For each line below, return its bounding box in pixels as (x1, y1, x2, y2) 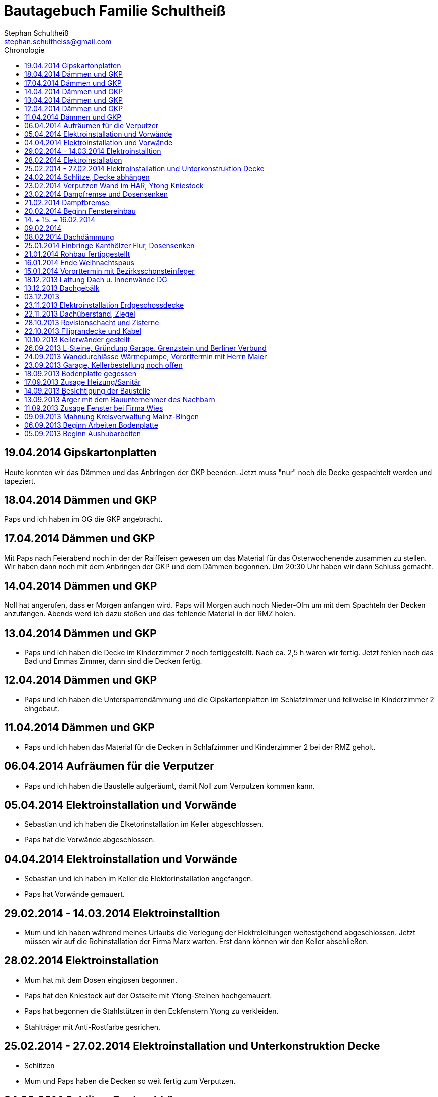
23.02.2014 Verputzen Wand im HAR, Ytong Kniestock (24, 181, 204, 190)
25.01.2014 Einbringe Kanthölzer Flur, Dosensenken (24, 241, 195, 250)
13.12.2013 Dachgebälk (24, 283, 100, 292)
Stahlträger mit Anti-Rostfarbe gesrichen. (24, 1022, 161, 1031)
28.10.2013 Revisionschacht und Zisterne (24, 318, 159, 327)
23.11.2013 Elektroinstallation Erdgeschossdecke (24, 300, 184, 309)
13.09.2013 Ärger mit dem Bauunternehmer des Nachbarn (24, 395, 215, 404)
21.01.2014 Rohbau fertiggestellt (24, 249, 130, 258)
